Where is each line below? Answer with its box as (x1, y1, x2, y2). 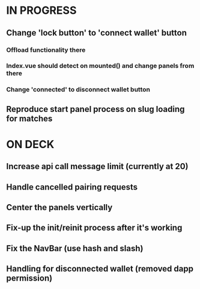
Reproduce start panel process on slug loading (6, 104, 185, 114)
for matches (6, 113, 53, 123)
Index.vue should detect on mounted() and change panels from (6, 61, 195, 70)
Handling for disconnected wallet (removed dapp (6, 264, 194, 274)
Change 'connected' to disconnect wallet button (6, 85, 150, 94)
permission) (6, 273, 53, 284)
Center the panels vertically (6, 202, 113, 213)
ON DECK (6, 137, 55, 151)
